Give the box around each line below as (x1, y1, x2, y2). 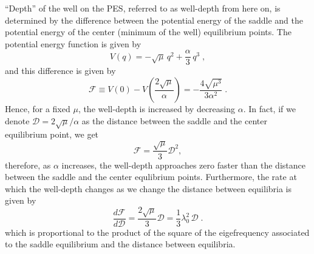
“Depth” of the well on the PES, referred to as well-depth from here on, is (5, 2, 281, 14)
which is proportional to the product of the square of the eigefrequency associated (5, 226, 310, 238)
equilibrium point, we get (5, 128, 99, 141)
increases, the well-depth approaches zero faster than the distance (61, 158, 305, 171)
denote (5, 114, 30, 127)
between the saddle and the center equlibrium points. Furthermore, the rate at (5, 170, 297, 183)
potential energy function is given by (5, 37, 142, 50)
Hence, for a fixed (5, 102, 70, 115)
